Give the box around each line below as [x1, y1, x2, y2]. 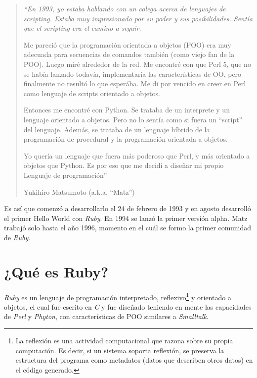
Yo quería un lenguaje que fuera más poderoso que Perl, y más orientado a [23, 150, 250, 161]
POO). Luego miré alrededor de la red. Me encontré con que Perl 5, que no [23, 58, 251, 69]
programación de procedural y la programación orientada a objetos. [23, 134, 228, 144]
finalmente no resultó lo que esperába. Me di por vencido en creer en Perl [23, 78, 246, 89]
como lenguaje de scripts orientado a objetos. [23, 88, 160, 98]
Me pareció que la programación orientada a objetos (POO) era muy [23, 39, 231, 50]
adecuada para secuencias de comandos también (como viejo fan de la [23, 49, 235, 59]
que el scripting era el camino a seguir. [23, 23, 141, 33]
